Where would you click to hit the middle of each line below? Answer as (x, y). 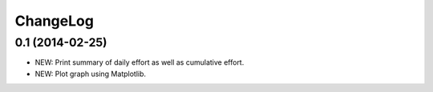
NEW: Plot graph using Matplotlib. (91, 74)
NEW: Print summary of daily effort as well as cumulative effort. (140, 62)
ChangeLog (54, 21)
